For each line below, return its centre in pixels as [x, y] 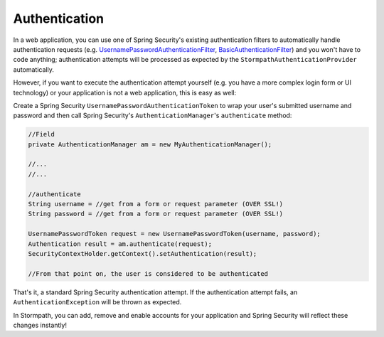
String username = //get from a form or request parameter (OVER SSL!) [156, 204]
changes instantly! [40, 325]
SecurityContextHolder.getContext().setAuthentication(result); [143, 253]
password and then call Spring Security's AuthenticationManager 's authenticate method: [153, 116]
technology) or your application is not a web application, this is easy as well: [125, 92]
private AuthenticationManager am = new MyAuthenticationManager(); [150, 144]
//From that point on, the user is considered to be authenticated [148, 273]
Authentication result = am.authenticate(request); [120, 244]
